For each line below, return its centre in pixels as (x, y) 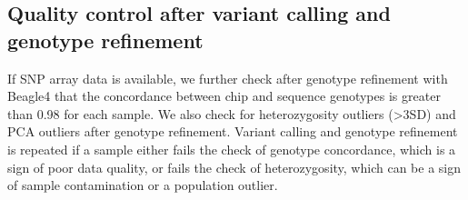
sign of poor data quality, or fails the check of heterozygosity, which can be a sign (234, 167)
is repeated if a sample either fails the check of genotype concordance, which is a (232, 149)
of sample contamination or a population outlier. (143, 185)
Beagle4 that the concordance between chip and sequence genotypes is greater (224, 96)
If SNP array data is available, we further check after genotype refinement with (228, 78)
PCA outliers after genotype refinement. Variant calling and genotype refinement (233, 131)
